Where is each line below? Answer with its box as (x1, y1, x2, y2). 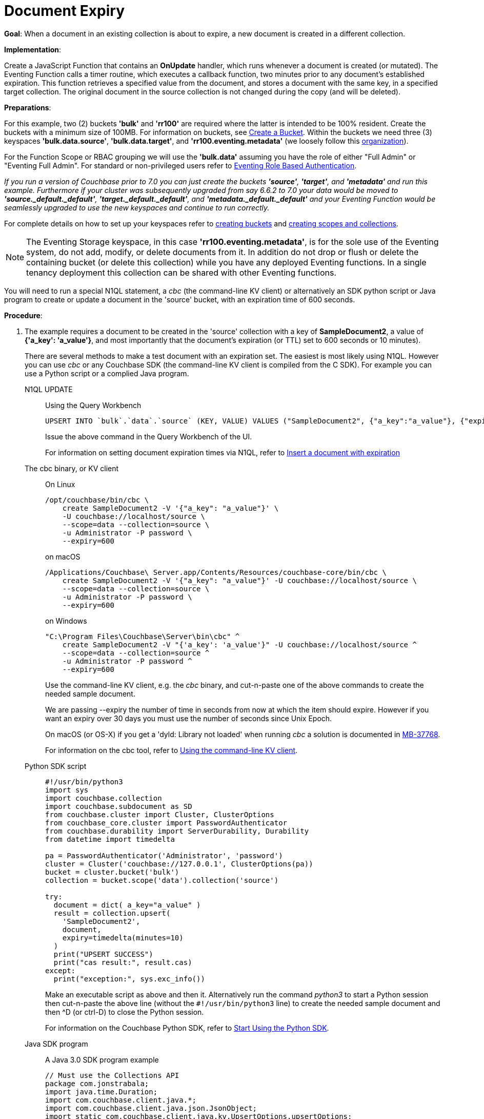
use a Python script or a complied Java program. (25, 369, 189, 378)
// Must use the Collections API (45, 1071, 179, 1079)
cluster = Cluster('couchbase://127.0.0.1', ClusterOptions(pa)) (45, 859, 313, 868)
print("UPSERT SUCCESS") (53, 950, 153, 958)
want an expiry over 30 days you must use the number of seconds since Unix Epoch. (45, 713, 332, 723)
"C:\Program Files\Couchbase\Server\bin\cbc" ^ (45, 632, 240, 641)
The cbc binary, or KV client (25, 464, 119, 473)
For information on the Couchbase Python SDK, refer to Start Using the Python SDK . (45, 1023, 329, 1032)
